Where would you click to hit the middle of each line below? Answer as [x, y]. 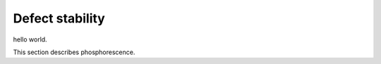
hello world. [30, 39]
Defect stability [59, 18]
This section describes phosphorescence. [74, 52]
